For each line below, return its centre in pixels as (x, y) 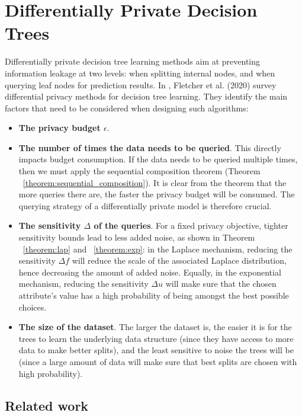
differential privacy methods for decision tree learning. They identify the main (146, 96)
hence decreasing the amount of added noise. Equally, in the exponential (150, 272)
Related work (47, 405)
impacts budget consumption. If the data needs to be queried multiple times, (158, 159)
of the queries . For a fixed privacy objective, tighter (191, 225)
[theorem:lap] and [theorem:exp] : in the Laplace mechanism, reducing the (158, 249)
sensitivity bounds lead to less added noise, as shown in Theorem (137, 237)
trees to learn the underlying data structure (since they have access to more (156, 338)
